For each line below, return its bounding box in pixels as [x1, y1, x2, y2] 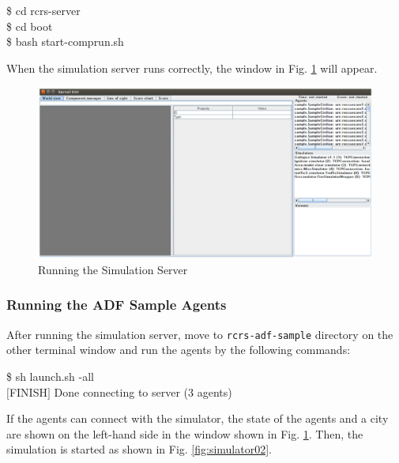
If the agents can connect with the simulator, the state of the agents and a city [6, 410, 389, 427]
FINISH [9, 383, 47, 400]
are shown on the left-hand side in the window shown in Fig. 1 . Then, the [6, 425, 363, 442]
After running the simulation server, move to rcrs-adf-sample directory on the [6, 326, 393, 342]
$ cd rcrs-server [6, 2, 81, 18]
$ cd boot [6, 17, 53, 34]
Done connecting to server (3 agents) [54, 383, 232, 400]
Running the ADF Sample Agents [6, 295, 227, 314]
